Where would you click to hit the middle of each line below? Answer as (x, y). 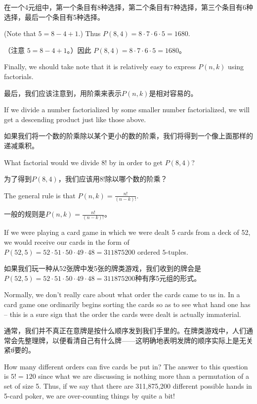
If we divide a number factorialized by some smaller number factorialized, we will (127, 110)
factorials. (19, 76)
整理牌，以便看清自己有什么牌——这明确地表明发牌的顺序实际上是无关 (139, 340)
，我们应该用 (79, 179)
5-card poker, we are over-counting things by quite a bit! (89, 395)
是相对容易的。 (173, 93)
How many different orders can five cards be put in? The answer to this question (126, 366)
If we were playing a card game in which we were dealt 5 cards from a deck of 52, (127, 232)
